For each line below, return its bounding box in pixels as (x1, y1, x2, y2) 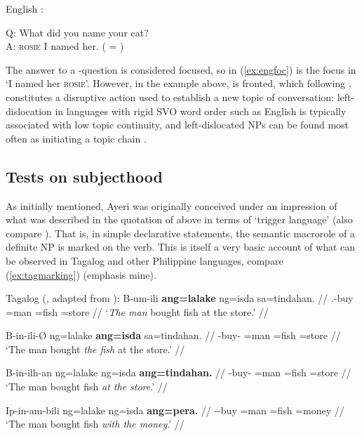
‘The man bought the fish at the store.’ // (6, 341, 185, 356)
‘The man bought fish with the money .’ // (6, 416, 185, 431)
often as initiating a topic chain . (6, 131, 147, 145)
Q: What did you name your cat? (6, 25, 149, 39)
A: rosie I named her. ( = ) (6, 39, 124, 53)
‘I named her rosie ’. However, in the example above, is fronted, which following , (6, 76, 351, 91)
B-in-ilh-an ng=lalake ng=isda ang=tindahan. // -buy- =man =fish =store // (6, 365, 351, 380)
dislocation (6, 103, 52, 118)
